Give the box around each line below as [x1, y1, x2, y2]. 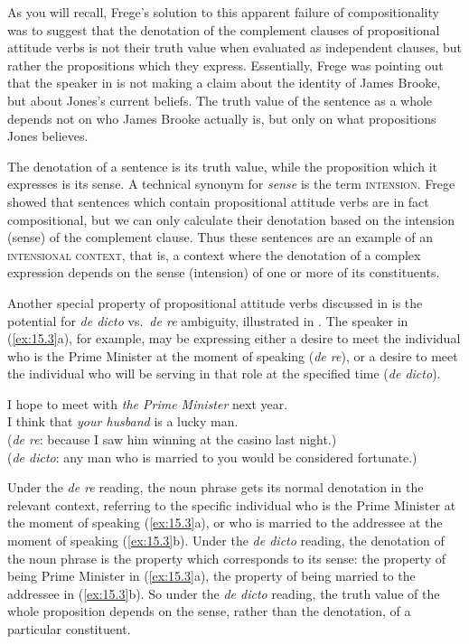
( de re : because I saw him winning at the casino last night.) [7, 430, 337, 449]
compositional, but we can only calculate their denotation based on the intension [7, 210, 455, 229]
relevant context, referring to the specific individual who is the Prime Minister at [7, 495, 456, 514]
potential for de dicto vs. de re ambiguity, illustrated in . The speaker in [7, 311, 408, 330]
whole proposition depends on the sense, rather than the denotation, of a [7, 602, 411, 621]
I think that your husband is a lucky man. [7, 412, 239, 431]
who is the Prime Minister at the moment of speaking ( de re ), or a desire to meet [7, 346, 458, 365]
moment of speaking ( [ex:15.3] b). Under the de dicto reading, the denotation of [7, 531, 445, 550]
